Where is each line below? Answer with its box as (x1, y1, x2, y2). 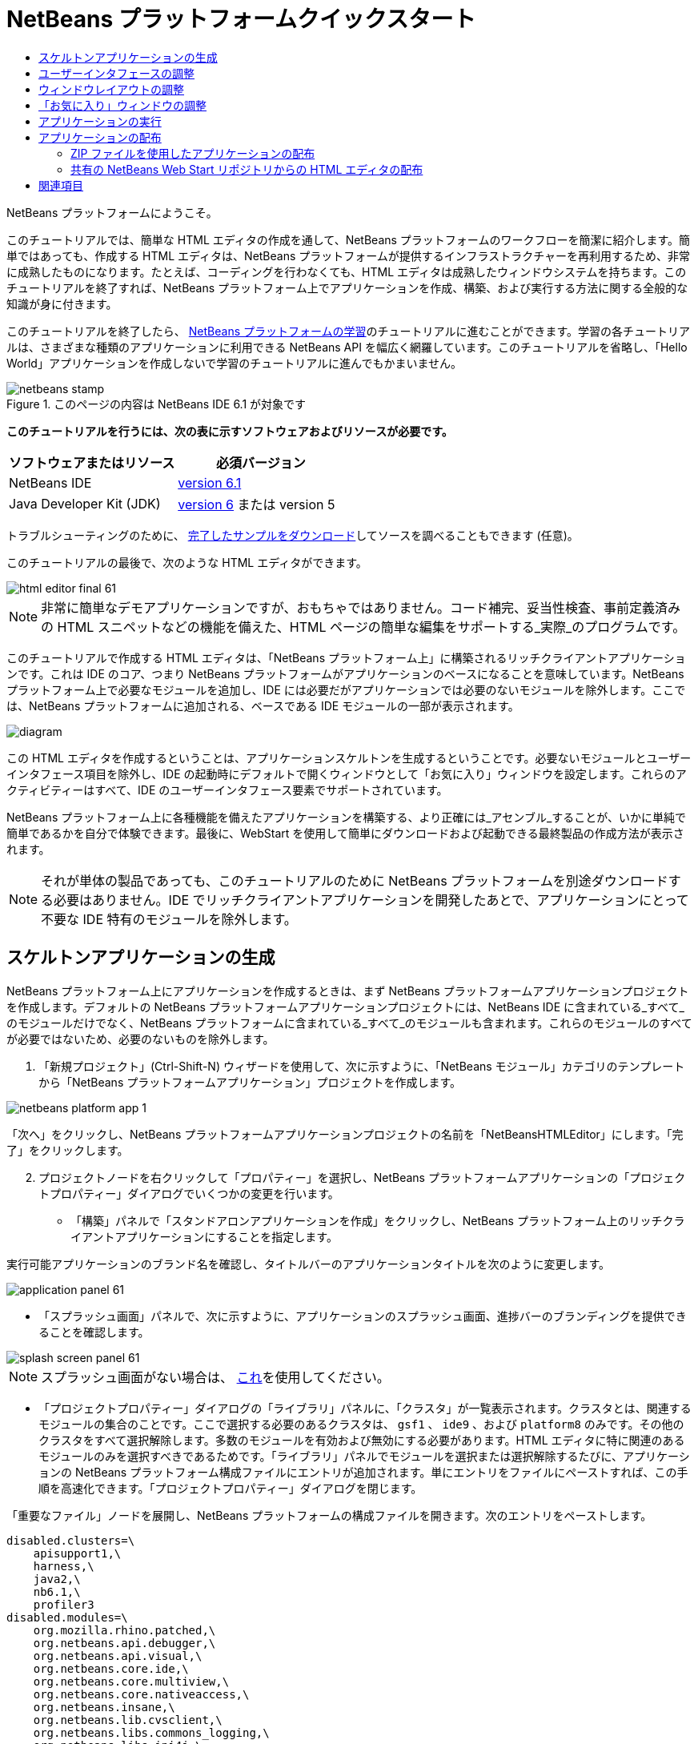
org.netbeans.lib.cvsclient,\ (33, 1713, 223, 1726)
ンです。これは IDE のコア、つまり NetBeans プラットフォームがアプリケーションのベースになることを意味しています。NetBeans (6, 666, 684, 681)
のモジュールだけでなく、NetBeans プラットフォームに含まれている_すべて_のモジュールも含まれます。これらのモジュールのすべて (6, 1015, 692, 1030)
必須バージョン (215, 454, 306, 471)
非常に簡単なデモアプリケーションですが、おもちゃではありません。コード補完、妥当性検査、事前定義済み (41, 599, 680, 616)
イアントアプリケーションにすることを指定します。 (70, 1229, 338, 1244)
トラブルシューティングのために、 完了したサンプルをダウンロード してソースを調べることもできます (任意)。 (6, 528, 579, 542)
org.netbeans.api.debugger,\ (33, 1636, 216, 1650)
